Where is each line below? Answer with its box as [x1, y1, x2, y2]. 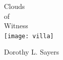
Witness [4, 20, 28, 31]
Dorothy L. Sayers [4, 47, 59, 57]
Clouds [4, 1, 25, 11]
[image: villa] [4, 32, 54, 40]
